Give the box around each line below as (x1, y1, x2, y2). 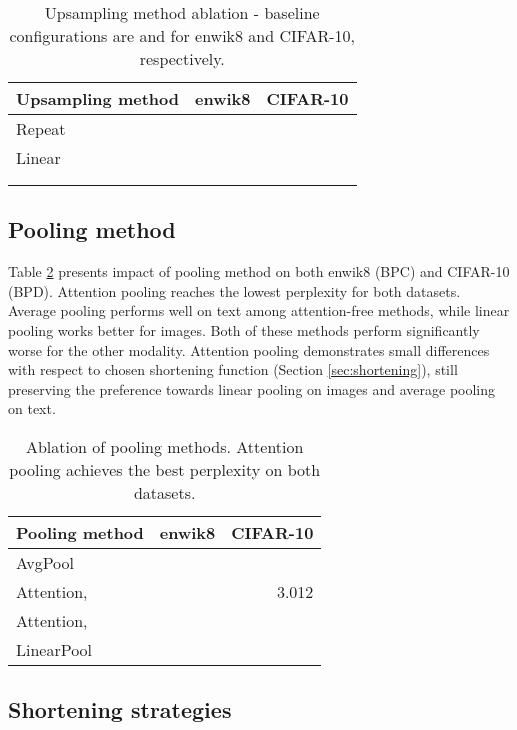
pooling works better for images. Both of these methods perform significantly (8, 319, 480, 340)
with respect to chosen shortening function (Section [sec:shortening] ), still (8, 359, 458, 380)
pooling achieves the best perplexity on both (9, 457, 321, 481)
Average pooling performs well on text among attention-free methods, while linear (8, 300, 510, 321)
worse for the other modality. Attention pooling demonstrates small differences (8, 339, 490, 360)
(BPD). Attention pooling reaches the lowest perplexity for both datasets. (8, 280, 461, 301)
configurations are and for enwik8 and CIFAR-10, (9, 24, 356, 47)
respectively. (139, 47, 225, 70)
